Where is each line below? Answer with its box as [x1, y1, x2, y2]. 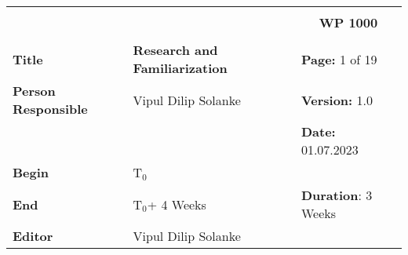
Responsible [13, 100, 88, 118]
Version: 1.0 [301, 90, 373, 109]
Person [13, 82, 56, 100]
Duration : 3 [301, 186, 373, 204]
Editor [13, 227, 53, 245]
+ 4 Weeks [147, 195, 206, 213]
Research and [133, 41, 218, 59]
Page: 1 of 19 [301, 49, 377, 68]
